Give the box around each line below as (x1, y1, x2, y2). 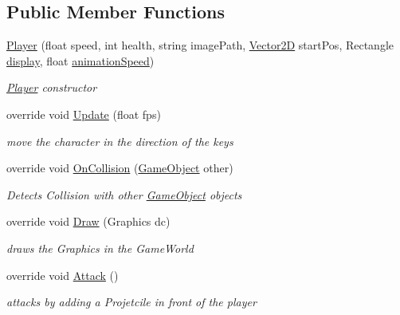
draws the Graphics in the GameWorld (6, 239, 194, 256)
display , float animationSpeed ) (6, 52, 155, 69)
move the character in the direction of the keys (6, 132, 233, 149)
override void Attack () (6, 266, 119, 283)
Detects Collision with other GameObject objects (6, 186, 242, 203)
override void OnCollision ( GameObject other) (6, 159, 233, 176)
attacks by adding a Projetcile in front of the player (6, 293, 257, 310)
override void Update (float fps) (6, 105, 161, 122)
